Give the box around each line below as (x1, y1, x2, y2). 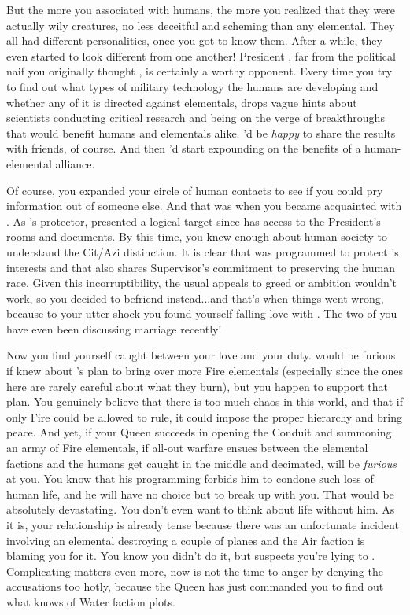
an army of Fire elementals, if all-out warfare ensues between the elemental (6, 440, 368, 456)
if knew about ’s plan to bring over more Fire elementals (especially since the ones (6, 363, 403, 379)
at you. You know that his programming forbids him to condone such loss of (6, 470, 374, 487)
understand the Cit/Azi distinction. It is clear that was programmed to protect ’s (6, 243, 399, 260)
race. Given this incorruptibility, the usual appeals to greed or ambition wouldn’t (6, 274, 397, 291)
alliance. (55, 155, 95, 171)
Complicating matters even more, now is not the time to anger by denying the (6, 562, 383, 579)
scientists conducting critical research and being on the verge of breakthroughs (6, 109, 385, 126)
